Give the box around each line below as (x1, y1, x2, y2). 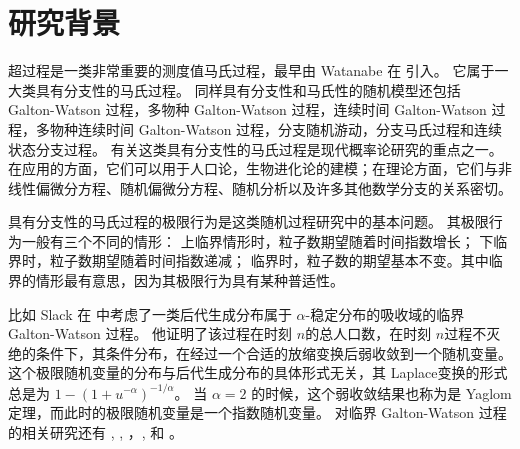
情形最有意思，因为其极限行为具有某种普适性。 (35, 270, 344, 291)
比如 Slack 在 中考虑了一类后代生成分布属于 (8, 303, 292, 324)
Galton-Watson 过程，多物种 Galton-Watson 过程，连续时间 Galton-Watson (8, 99, 487, 120)
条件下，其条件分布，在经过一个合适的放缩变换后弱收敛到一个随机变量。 (35, 342, 512, 363)
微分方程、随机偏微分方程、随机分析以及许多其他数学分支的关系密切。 (49, 177, 512, 198)
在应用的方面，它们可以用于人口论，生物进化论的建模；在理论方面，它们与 (8, 158, 498, 179)
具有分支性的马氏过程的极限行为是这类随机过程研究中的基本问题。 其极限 (8, 211, 489, 232)
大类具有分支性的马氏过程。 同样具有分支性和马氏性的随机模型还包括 (8, 79, 461, 100)
